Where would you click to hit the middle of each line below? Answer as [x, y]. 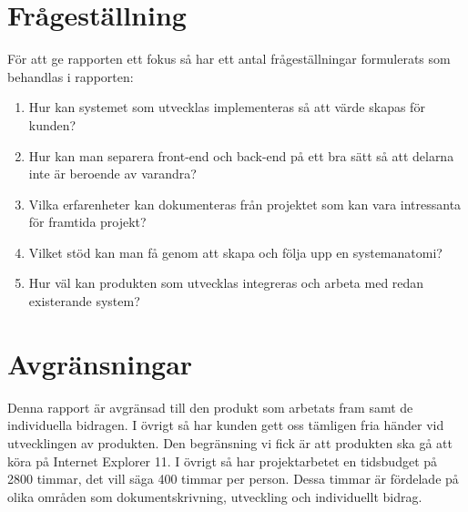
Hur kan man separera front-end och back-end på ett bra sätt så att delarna [241, 155]
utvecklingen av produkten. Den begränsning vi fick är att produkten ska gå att [230, 442]
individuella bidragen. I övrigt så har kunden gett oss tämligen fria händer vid [226, 425]
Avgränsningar [100, 363]
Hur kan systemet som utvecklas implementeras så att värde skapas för [227, 107]
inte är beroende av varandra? [112, 174]
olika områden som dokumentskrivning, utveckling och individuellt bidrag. [215, 496]
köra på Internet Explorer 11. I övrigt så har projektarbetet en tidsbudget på [223, 461]
